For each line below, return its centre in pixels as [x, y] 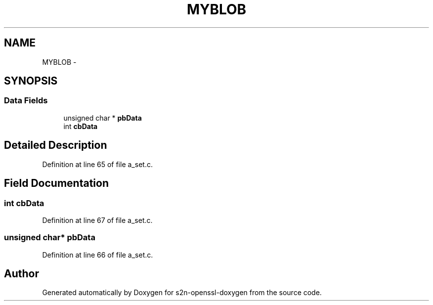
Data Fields [26, 101]
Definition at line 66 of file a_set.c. [98, 255]
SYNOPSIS [31, 81]
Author [22, 274]
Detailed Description [56, 145]
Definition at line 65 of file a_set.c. [97, 164]
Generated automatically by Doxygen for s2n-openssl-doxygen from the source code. [182, 293]
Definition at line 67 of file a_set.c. [97, 220]
